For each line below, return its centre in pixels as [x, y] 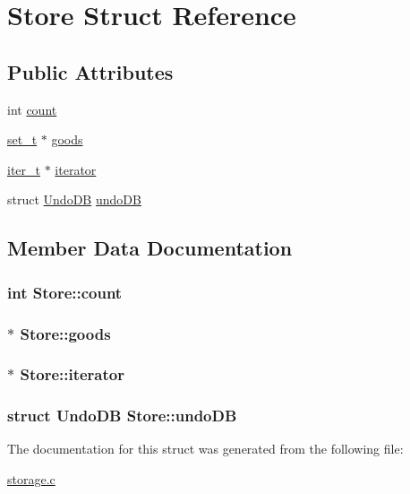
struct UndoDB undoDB [74, 199]
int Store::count [65, 292]
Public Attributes [90, 71]
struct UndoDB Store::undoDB [122, 416]
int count [32, 109]
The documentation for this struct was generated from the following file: [205, 449]
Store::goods [65, 333]
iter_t [24, 169]
